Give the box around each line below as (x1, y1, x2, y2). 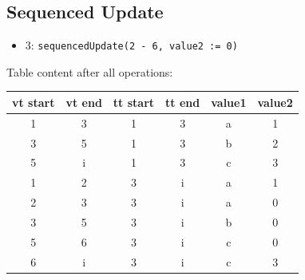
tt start (113, 93, 155, 110)
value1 (211, 93, 247, 110)
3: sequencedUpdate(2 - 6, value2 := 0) (25, 37, 238, 53)
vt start (12, 93, 55, 110)
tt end (165, 93, 200, 110)
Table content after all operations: (6, 63, 173, 80)
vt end (65, 93, 102, 110)
